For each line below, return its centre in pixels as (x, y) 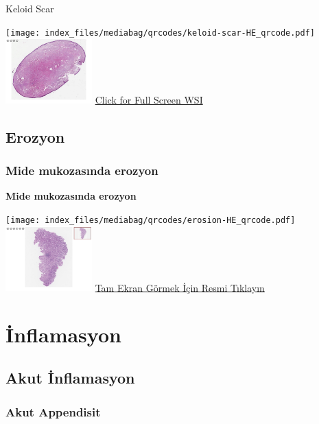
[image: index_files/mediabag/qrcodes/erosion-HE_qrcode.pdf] (151, 220)
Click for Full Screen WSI (149, 99)
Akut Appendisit (53, 411)
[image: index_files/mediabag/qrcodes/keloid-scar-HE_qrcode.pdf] (161, 33)
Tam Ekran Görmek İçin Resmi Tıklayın (180, 287)
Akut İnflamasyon (70, 378)
